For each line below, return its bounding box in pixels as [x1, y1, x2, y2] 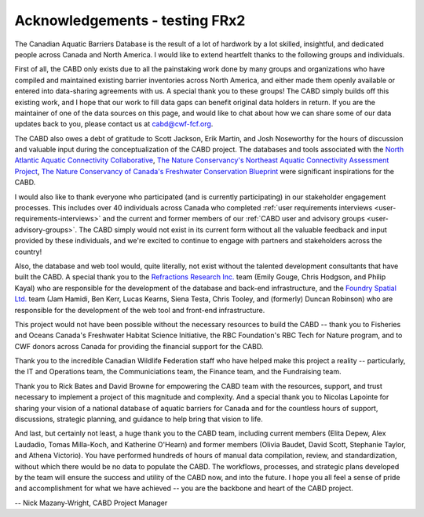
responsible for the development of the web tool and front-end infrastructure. [14, 305, 265, 315]
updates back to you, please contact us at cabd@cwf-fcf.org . [14, 119, 214, 129]
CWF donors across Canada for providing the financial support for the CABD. [14, 341, 264, 351]
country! [14, 247, 42, 257]
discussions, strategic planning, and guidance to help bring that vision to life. [14, 414, 263, 424]
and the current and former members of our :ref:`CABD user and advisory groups [102, 214, 365, 224]
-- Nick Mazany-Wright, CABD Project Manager [14, 498, 168, 508]
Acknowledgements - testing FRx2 [14, 12, 246, 29]
